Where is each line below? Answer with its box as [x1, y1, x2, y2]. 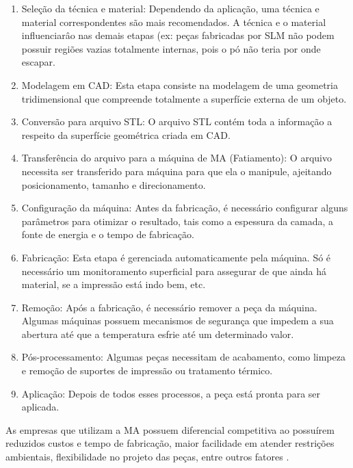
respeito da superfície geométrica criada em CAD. [21, 127, 231, 142]
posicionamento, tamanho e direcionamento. [21, 177, 206, 192]
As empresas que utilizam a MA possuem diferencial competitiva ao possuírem [5, 422, 335, 437]
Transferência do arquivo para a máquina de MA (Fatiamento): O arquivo [21, 151, 332, 165]
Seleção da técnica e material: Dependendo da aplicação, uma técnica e [21, 1, 319, 15]
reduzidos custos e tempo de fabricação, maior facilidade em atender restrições [5, 436, 335, 450]
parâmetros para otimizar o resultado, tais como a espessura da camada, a [21, 213, 334, 228]
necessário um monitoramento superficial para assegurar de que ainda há [21, 263, 326, 278]
